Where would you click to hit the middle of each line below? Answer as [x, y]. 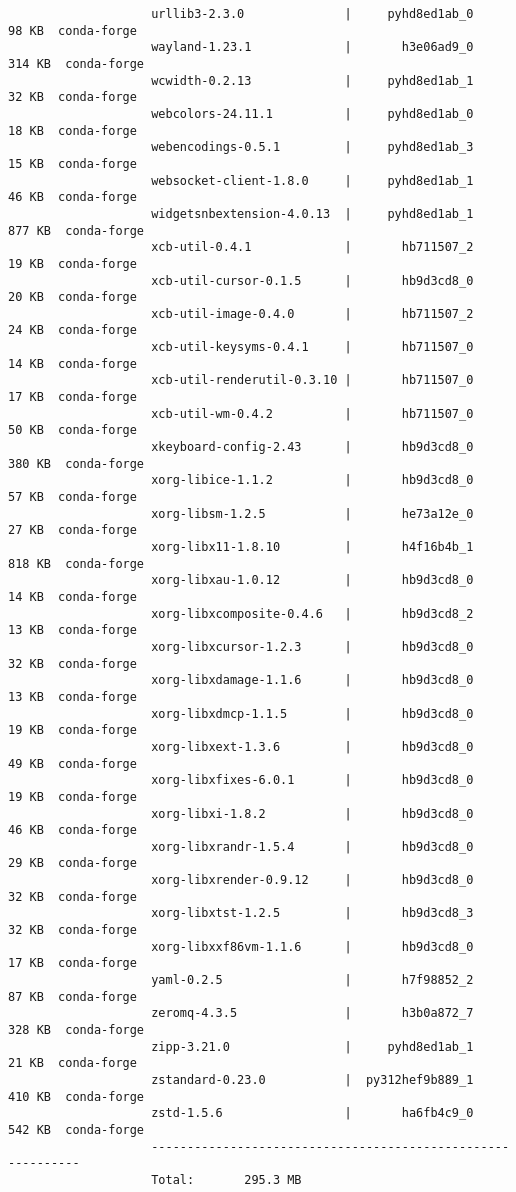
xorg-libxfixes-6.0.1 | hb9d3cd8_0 [312, 780]
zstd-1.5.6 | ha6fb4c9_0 [312, 1113]
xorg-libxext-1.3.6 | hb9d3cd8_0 [312, 746]
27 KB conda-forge [72, 530]
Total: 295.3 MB [226, 1179]
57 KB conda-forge [72, 497]
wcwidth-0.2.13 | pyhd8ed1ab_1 [312, 80]
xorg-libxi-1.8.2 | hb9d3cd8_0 [312, 813]
